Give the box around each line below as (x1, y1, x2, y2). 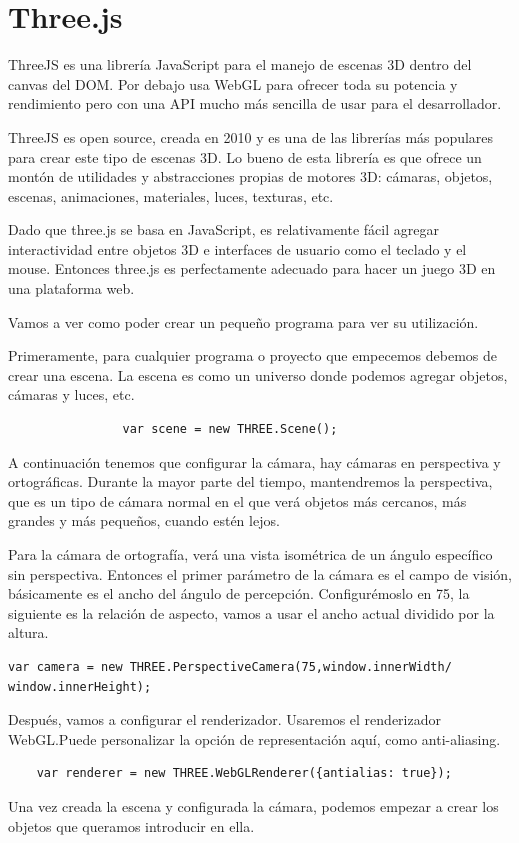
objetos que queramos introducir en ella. (8, 815, 255, 836)
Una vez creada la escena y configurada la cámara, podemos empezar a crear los (8, 795, 499, 816)
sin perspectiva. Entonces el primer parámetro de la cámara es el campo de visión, (8, 563, 512, 584)
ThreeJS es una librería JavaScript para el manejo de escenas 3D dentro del (8, 54, 472, 75)
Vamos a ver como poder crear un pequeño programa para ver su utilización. (8, 311, 479, 332)
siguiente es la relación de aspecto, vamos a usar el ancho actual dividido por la (8, 602, 495, 623)
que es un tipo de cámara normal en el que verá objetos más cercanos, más (8, 490, 467, 511)
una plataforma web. (8, 278, 135, 299)
